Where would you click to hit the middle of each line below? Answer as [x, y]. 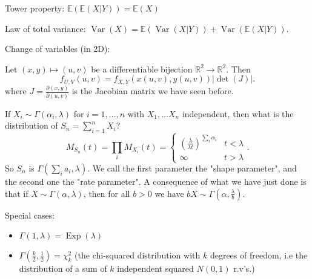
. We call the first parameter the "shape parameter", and [192, 168]
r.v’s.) [244, 268]
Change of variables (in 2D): [58, 49]
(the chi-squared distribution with [138, 255]
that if [17, 193]
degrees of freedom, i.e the [259, 255]
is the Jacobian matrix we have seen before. [153, 91]
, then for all [107, 193]
